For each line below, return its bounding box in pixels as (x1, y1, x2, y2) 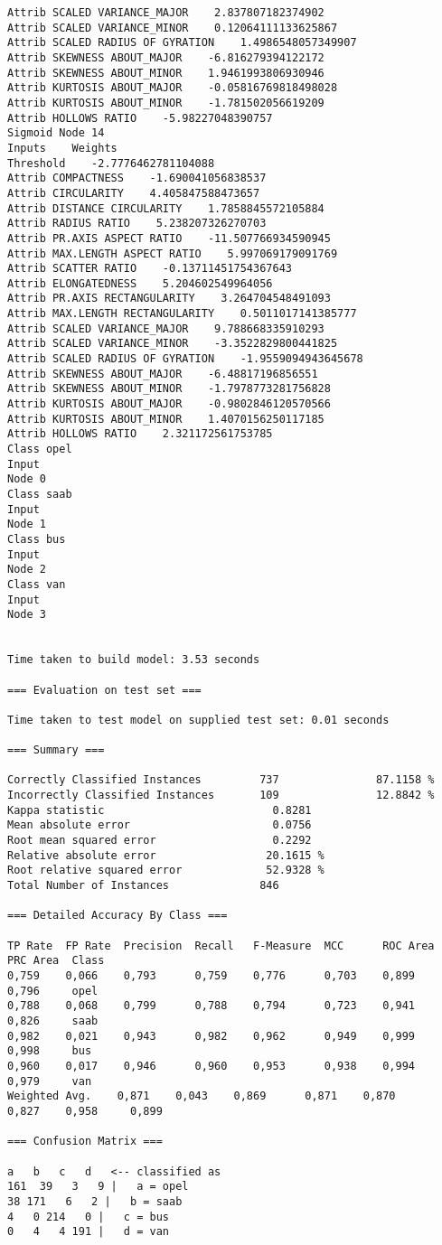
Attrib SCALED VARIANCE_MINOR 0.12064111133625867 (7, 21, 338, 34)
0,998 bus (7, 1044, 92, 1058)
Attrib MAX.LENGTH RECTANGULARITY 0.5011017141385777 (7, 307, 357, 321)
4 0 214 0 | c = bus (7, 1210, 169, 1223)
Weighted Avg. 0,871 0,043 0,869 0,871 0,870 (7, 1090, 396, 1103)
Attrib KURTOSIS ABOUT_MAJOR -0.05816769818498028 (7, 81, 338, 95)
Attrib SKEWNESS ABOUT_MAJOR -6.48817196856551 (7, 367, 318, 380)
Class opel (7, 443, 72, 456)
